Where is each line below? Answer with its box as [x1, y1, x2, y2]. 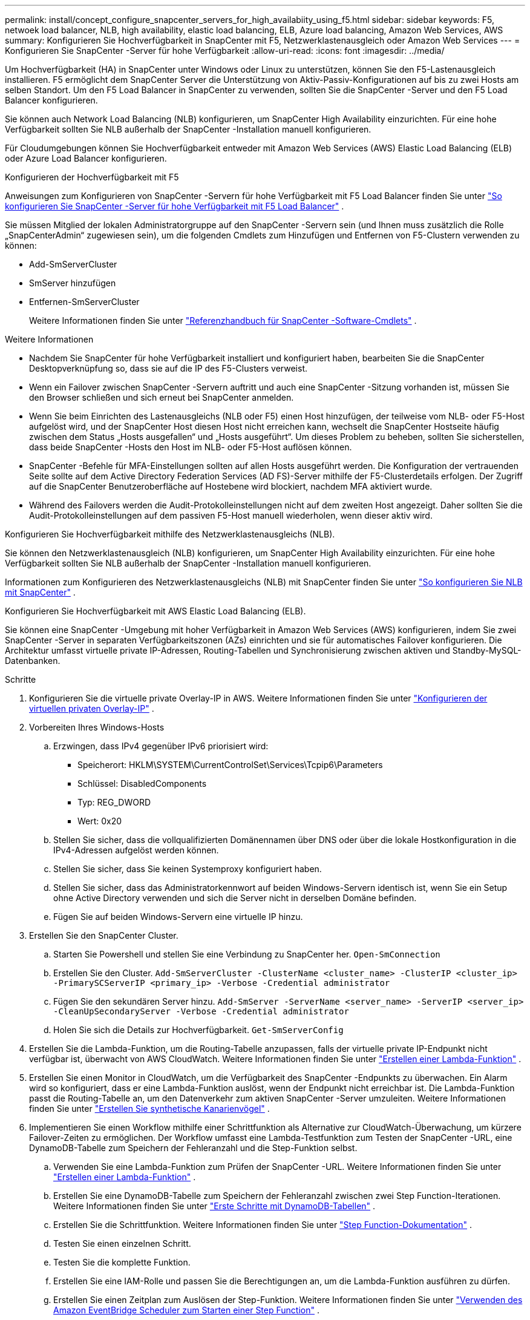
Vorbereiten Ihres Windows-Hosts [29, 722, 165, 732]
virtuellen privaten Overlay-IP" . [29, 703, 154, 714]
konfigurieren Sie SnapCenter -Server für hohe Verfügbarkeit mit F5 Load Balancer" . [5, 201, 344, 211]
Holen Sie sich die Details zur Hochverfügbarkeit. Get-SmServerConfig [53, 1025, 344, 1035]
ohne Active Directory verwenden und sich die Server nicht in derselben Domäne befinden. [53, 893, 417, 903]
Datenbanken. [5, 655, 61, 666]
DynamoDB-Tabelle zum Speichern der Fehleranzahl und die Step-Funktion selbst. [29, 1143, 358, 1153]
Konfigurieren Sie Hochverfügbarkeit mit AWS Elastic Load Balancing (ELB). [5, 606, 306, 616]
